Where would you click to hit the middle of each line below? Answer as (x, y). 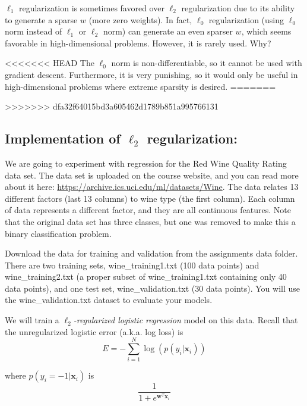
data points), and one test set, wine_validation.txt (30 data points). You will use (153, 288)
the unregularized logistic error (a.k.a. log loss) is (94, 331)
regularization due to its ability (238, 8)
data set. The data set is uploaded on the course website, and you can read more (152, 175)
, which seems (266, 31)
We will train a (32, 320)
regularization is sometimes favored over (91, 8)
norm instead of (34, 31)
